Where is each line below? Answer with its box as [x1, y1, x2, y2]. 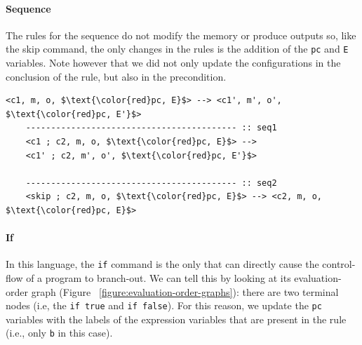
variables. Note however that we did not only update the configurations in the [6, 55, 341, 70]
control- [322, 257, 356, 271]
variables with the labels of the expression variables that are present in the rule [6, 311, 347, 326]
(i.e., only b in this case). [6, 325, 113, 340]
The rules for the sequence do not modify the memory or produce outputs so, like [6, 27, 356, 42]
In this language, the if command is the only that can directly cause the [6, 257, 319, 271]
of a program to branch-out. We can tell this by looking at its [26, 271, 291, 285]
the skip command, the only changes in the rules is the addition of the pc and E [6, 41, 349, 56]
